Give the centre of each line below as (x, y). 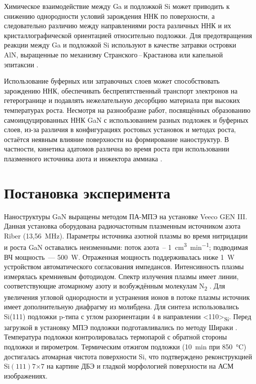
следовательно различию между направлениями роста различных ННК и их (118, 25)
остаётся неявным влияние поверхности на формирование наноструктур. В (117, 139)
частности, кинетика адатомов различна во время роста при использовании (117, 149)
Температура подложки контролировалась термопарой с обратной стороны (115, 337)
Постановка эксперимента (87, 192)
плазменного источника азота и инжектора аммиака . (83, 158)
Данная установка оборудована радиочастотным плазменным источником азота (122, 226)
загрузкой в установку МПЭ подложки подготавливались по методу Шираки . (121, 327)
